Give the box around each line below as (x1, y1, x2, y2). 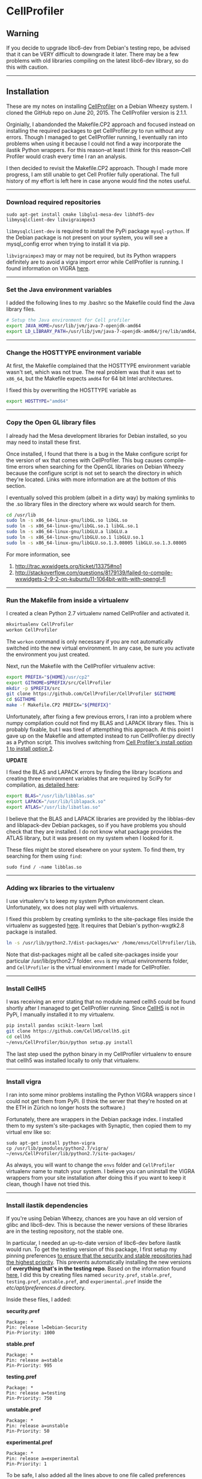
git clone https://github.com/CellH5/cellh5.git (6, 1028, 130, 1034)
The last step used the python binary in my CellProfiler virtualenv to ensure (6, 1050, 192, 1057)
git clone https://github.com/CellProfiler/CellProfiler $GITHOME (6, 691, 176, 697)
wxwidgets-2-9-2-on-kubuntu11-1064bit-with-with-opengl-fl (14, 575, 166, 583)
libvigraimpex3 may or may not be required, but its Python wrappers (6, 252, 176, 259)
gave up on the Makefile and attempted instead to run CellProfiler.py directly (6, 732, 195, 739)
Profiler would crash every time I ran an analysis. (6, 153, 127, 160)
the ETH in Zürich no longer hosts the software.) (6, 1104, 126, 1111)
